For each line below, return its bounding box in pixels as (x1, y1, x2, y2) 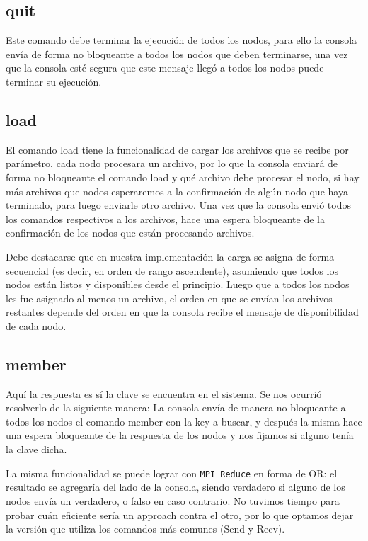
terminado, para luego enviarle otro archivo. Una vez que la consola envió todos (6, 198, 352, 212)
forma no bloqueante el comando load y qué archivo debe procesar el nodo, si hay (6, 169, 360, 184)
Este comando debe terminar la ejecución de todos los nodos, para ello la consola (6, 33, 357, 47)
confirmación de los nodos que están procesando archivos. (6, 225, 255, 240)
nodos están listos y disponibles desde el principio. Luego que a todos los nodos (6, 277, 350, 292)
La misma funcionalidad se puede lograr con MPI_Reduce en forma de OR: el (6, 465, 338, 480)
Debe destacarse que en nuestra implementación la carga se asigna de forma (6, 249, 335, 263)
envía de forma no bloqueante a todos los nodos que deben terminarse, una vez (6, 46, 348, 61)
